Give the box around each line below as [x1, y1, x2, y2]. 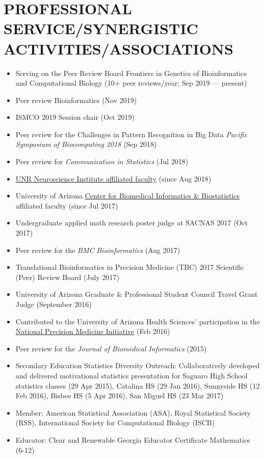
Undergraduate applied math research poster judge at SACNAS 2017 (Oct [15, 217, 248, 228]
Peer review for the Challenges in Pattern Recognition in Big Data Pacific [15, 129, 248, 139]
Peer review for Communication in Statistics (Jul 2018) [15, 156, 189, 167]
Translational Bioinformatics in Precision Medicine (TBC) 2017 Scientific [15, 262, 244, 272]
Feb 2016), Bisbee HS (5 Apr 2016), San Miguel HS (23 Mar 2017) [15, 390, 224, 401]
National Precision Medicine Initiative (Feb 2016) [15, 326, 170, 337]
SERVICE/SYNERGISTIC [4, 18, 198, 39]
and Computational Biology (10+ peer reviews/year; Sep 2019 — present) [15, 78, 247, 88]
